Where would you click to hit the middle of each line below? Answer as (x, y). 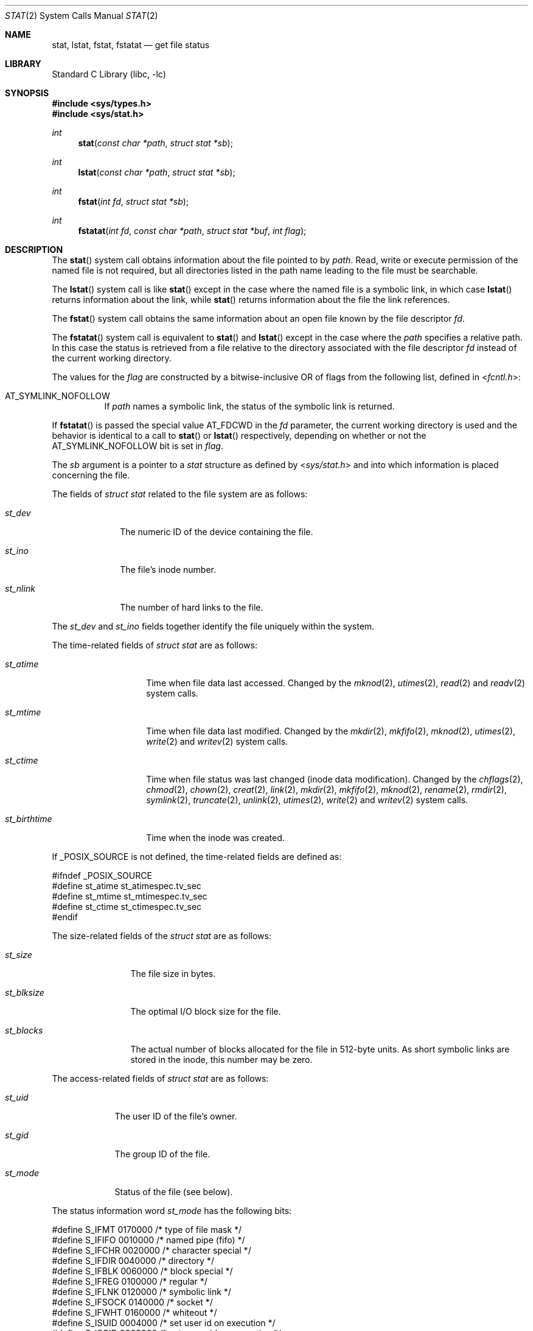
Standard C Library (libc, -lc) (109, 74)
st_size (19, 955)
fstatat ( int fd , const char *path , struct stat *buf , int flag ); (192, 231)
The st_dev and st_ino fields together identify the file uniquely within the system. (213, 626)
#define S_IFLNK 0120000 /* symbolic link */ (141, 1292)
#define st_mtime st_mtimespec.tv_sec (130, 896)
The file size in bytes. (173, 974)
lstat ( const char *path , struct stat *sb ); (157, 172)
